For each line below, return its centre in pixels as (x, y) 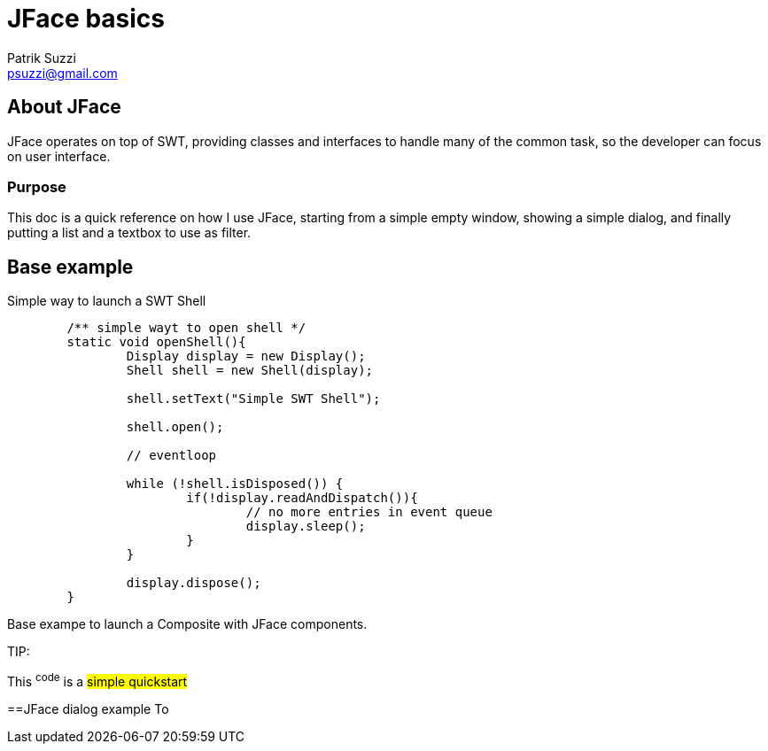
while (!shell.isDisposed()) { (235, 484)
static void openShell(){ (156, 342)
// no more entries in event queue (369, 512)
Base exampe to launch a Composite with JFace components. (187, 624)
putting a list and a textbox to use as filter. (129, 233)
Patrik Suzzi (42, 58)
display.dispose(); (194, 583)
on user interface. (59, 156)
